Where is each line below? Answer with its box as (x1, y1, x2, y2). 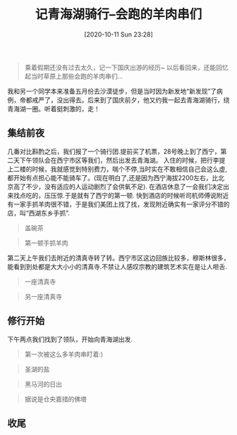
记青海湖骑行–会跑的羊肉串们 (35, 6, 202, 23)
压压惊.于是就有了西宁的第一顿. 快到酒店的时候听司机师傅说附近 (44, 191, 229, 199)
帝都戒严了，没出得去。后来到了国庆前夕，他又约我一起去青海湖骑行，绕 (19, 96, 230, 104)
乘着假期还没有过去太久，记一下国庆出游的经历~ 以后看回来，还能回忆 (24, 63, 229, 71)
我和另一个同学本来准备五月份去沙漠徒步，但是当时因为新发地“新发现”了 (7, 87, 217, 95)
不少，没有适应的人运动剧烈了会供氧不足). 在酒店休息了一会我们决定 (25, 182, 224, 191)
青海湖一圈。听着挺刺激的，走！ (7, 104, 100, 113)
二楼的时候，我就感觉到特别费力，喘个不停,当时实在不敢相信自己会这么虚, (13, 165, 228, 173)
